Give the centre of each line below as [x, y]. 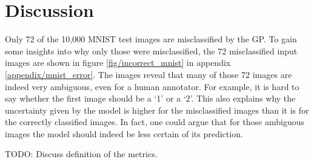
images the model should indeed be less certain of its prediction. [124, 133]
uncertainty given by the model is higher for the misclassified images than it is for [157, 110]
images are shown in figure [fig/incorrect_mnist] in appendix [118, 63]
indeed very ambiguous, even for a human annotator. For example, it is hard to [152, 86]
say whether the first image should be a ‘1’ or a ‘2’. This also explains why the [150, 98]
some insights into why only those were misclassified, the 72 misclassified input [151, 50]
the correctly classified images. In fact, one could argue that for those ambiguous [155, 122]
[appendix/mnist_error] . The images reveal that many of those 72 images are [149, 74]
